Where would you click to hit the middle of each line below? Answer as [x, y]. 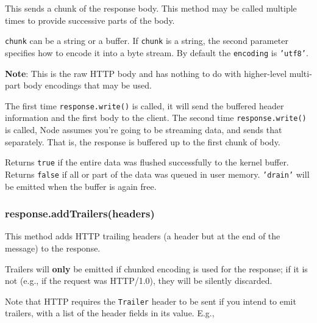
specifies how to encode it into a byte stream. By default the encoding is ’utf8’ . [157, 52]
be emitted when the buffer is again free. [81, 186]
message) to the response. [53, 248]
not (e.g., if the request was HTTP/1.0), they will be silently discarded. [139, 281]
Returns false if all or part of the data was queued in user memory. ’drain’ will [157, 174]
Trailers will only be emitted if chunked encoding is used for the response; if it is [156, 268]
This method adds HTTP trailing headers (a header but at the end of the [143, 236]
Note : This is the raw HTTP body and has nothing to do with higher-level [146, 73]
